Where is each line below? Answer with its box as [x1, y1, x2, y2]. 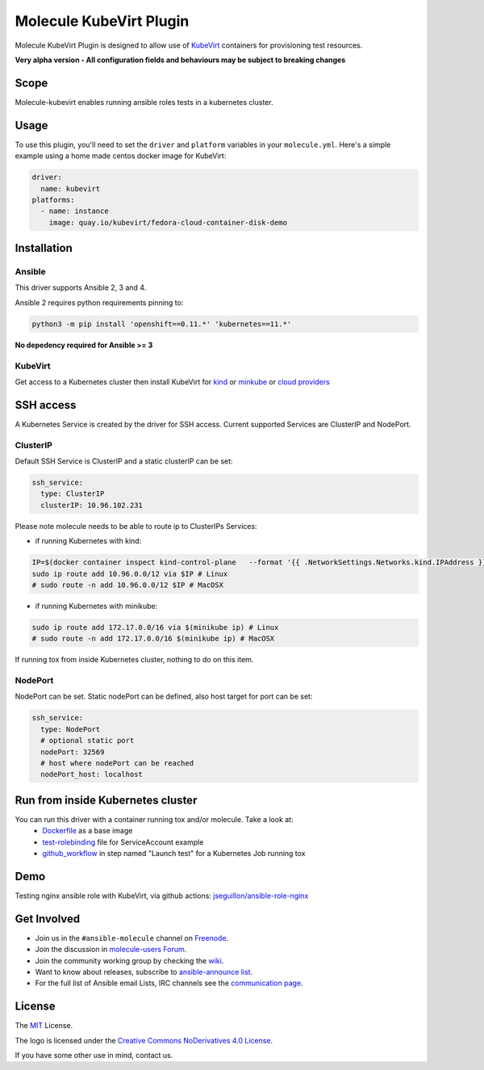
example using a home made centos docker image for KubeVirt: [15, 151, 227, 161]
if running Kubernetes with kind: [35, 536, 142, 546]
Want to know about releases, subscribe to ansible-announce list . [35, 967, 253, 976]
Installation [15, 241, 73, 255]
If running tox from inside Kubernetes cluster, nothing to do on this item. [15, 655, 254, 665]
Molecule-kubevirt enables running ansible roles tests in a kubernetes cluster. [15, 97, 273, 107]
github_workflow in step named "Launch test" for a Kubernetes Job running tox [42, 848, 306, 858]
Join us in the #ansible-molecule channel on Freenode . [35, 933, 229, 942]
